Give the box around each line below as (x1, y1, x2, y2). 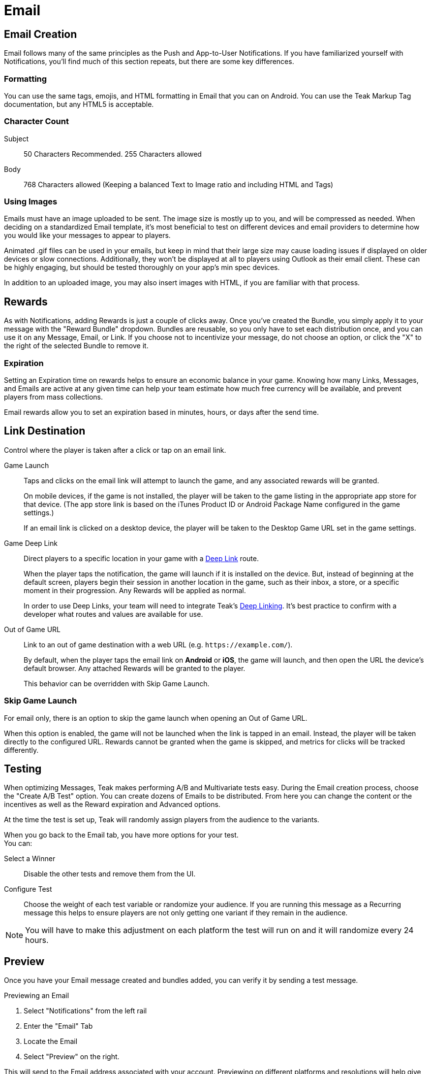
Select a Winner (4, 854, 56, 863)
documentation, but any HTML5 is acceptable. (4, 100, 154, 108)
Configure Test (4, 885, 52, 894)
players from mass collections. (4, 393, 103, 402)
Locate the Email (24, 1037, 78, 1046)
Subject (4, 134, 29, 143)
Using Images (4, 197, 58, 207)
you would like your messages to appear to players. (4, 231, 171, 240)
